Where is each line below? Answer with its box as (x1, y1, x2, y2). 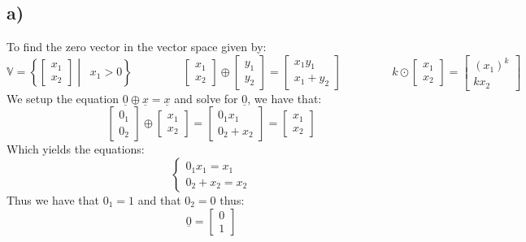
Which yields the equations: (7, 140, 145, 158)
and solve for (174, 89, 238, 106)
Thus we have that (7, 192, 100, 209)
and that (137, 192, 181, 209)
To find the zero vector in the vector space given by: (7, 38, 267, 55)
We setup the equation (7, 89, 120, 106)
